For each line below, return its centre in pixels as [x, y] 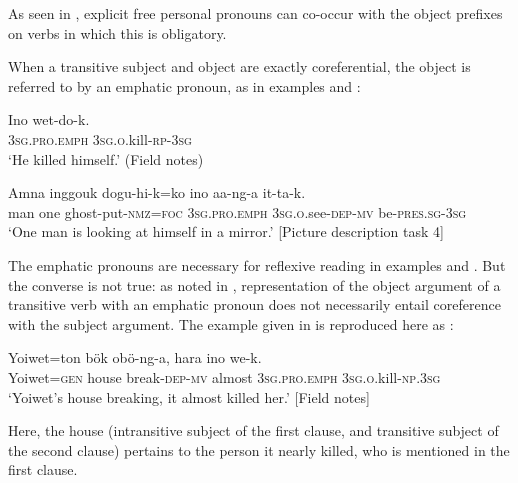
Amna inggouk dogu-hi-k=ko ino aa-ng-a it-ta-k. [157, 192]
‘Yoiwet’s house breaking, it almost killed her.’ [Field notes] [189, 396]
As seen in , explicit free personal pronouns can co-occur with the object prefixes [255, 13]
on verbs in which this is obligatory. [117, 32]
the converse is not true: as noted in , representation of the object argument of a [254, 284]
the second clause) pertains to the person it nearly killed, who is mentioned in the [259, 449]
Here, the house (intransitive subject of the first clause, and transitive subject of [253, 430]
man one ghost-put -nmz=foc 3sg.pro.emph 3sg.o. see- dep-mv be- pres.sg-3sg [237, 211]
